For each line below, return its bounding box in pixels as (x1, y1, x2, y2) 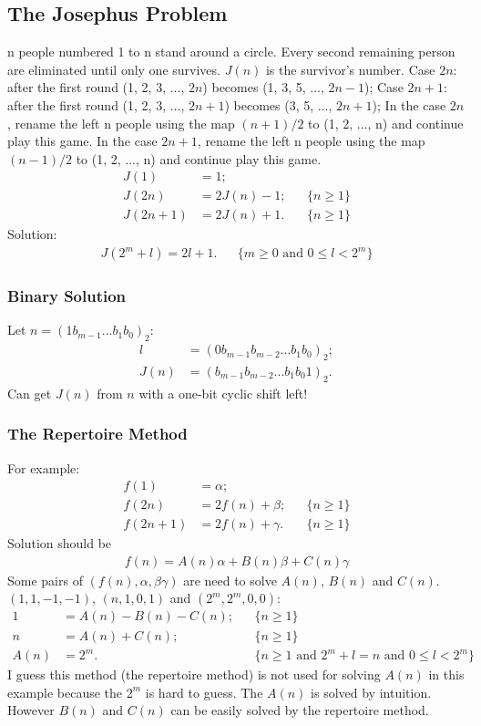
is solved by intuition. (311, 682, 432, 701)
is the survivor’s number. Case (265, 59, 435, 78)
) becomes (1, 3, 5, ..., (202, 78, 324, 97)
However (7, 700, 55, 720)
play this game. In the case (7, 131, 158, 150)
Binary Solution (7, 285, 127, 306)
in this (428, 665, 465, 684)
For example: (7, 458, 80, 477)
